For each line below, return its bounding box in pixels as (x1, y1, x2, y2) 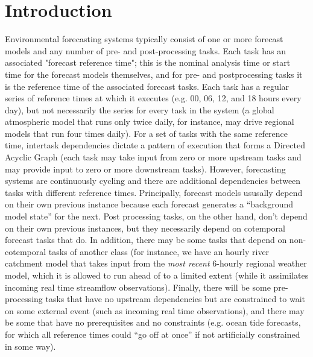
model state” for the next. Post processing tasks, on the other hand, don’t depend (5, 210, 308, 223)
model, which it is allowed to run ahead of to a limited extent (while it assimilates (5, 269, 309, 281)
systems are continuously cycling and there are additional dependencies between (5, 174, 301, 187)
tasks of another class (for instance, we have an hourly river (48, 245, 270, 257)
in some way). (5, 340, 56, 352)
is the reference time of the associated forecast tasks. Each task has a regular (5, 80, 289, 92)
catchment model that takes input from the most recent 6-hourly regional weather (5, 257, 307, 270)
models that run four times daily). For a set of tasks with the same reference (5, 127, 288, 139)
